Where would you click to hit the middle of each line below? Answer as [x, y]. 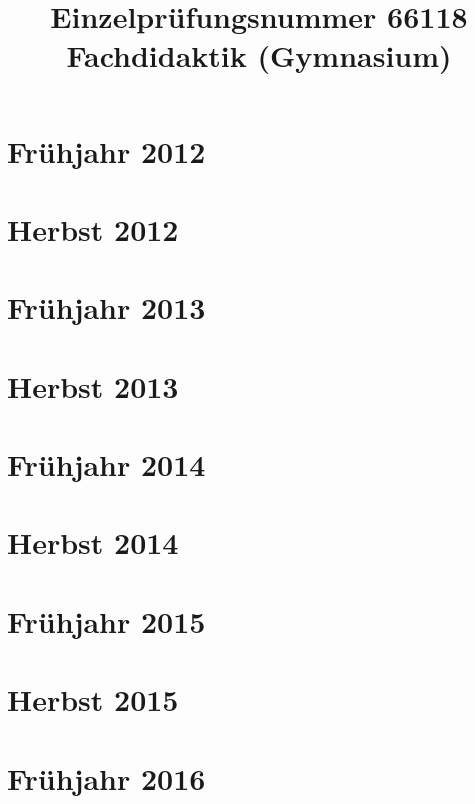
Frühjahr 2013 [106, 307]
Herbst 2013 [93, 385]
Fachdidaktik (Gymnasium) [259, 55]
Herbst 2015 [93, 699]
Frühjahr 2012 [106, 150]
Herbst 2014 [93, 542]
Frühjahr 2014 [106, 464]
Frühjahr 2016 [106, 777]
